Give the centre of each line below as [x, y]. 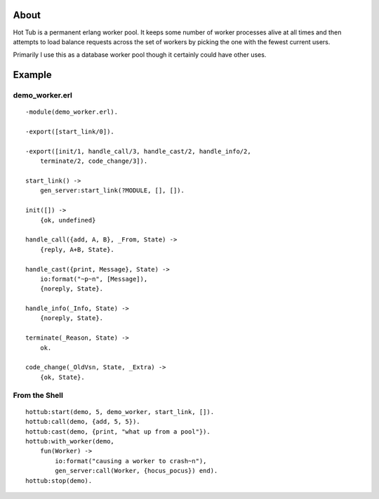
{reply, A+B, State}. [77, 250]
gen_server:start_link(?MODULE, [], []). [112, 191]
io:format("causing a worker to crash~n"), [131, 461]
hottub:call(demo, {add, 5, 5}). [83, 422]
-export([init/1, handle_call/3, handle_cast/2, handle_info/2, [139, 151]
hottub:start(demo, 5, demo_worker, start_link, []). [120, 412]
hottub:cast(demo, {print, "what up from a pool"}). [118, 431]
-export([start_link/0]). [70, 132]
